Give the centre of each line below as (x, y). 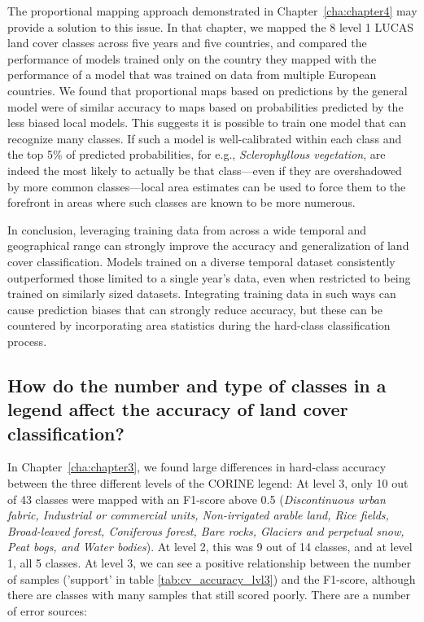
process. (27, 341)
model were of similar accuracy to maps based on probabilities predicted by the (205, 106)
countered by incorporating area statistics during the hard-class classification (199, 325)
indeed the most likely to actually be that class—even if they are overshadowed (205, 170)
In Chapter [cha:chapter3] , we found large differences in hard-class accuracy (197, 467)
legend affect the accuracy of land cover (178, 409)
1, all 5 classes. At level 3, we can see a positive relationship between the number (209, 563)
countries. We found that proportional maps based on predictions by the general (208, 90)
